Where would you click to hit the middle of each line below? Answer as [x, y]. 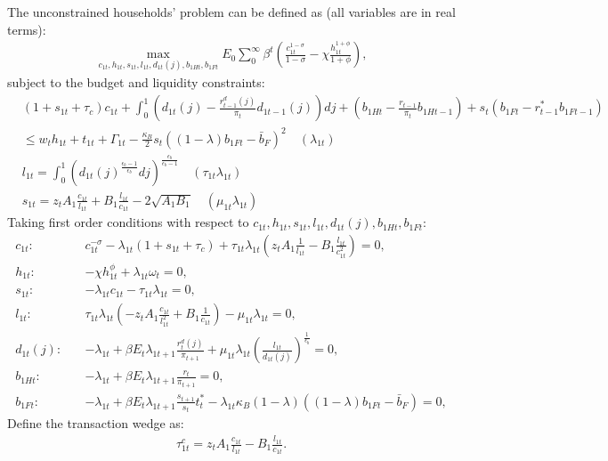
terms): [27, 29]
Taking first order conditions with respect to [128, 222]
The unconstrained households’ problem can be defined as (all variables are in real [231, 12]
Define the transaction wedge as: [96, 423]
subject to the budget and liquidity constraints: [136, 82]
